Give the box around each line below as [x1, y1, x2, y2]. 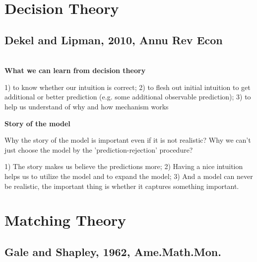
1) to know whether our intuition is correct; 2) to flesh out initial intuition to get [4, 82, 251, 92]
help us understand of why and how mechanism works [4, 101, 169, 111]
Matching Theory [4, 210, 127, 230]
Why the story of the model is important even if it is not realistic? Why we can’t [4, 135, 251, 145]
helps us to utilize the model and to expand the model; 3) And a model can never [4, 171, 253, 181]
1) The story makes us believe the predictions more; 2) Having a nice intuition [4, 161, 243, 172]
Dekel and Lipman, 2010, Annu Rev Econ [4, 32, 223, 47]
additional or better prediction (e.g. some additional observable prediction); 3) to [4, 91, 251, 102]
